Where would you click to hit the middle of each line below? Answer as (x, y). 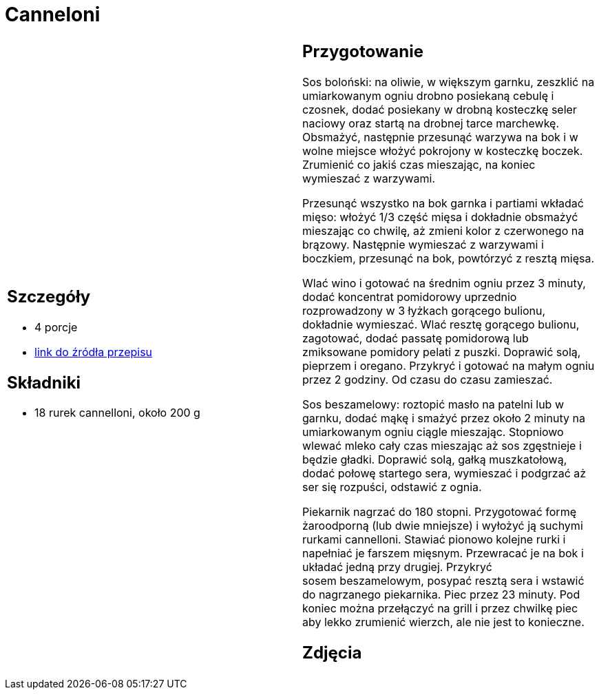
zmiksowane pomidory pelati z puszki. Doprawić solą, (442, 352)
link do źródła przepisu (94, 352)
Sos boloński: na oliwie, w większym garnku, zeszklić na (449, 82)
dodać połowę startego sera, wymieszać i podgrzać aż (444, 473)
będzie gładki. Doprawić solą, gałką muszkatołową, (435, 459)
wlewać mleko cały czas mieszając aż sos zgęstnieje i (442, 445)
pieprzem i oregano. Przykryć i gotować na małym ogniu (449, 365)
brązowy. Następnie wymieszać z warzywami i (423, 244)
